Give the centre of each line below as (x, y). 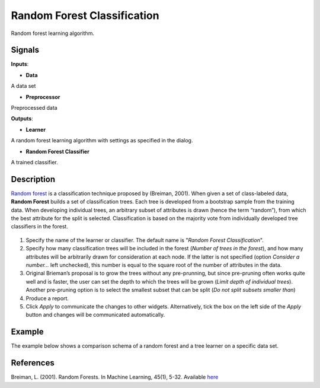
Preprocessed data (34, 108)
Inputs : (20, 64)
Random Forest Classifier (58, 151)
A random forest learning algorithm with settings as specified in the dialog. (102, 141)
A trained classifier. (35, 162)
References (33, 363)
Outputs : (22, 119)
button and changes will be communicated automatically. (95, 315)
